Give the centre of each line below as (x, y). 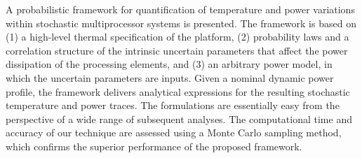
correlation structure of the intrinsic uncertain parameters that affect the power (177, 50)
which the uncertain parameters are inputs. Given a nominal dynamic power (170, 77)
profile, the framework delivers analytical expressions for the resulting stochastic (178, 91)
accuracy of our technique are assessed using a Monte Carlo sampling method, (174, 132)
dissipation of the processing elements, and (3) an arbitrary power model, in (169, 64)
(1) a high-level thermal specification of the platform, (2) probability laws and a (177, 37)
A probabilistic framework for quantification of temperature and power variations (180, 9)
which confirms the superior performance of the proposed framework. (154, 146)
